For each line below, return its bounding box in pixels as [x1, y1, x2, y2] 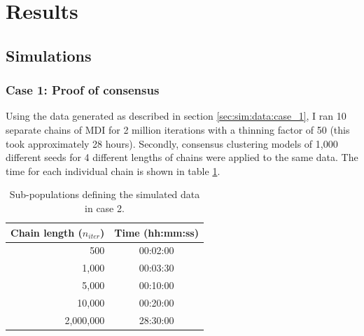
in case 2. [85, 200, 125, 215]
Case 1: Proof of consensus [6, 81, 160, 99]
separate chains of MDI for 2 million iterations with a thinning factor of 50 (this [6, 122, 350, 136]
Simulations [6, 44, 92, 66]
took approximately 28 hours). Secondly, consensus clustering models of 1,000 [6, 136, 338, 150]
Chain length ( [10, 225, 83, 239]
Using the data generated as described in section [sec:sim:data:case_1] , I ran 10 [6, 108, 346, 123]
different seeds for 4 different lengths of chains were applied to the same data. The [6, 150, 358, 164]
